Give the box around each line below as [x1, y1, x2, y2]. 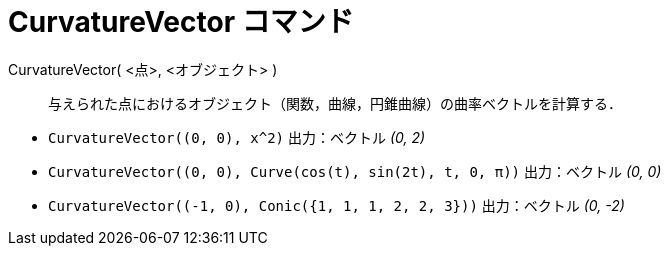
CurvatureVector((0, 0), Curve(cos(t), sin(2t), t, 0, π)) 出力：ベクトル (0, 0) [48, 162, 662, 180]
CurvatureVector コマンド [8, 5, 354, 39]
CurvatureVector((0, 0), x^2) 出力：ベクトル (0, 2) [48, 128, 426, 146]
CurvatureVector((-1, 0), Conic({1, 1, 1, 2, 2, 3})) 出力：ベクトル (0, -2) [48, 196, 625, 214]
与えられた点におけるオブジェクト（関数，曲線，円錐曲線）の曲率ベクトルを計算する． [48, 94, 622, 112]
